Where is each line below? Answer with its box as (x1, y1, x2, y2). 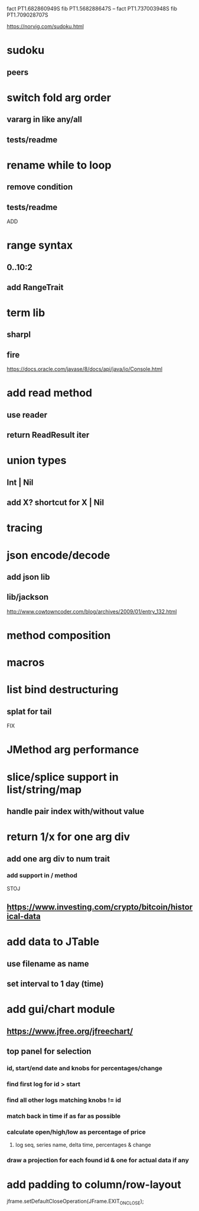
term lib (6, 306, 45, 320)
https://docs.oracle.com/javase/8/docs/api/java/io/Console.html (6, 365, 163, 373)
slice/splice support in (6, 770, 119, 784)
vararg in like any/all (6, 115, 82, 125)
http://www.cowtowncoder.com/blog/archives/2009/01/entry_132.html (6, 608, 177, 615)
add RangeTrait (6, 282, 64, 293)
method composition (6, 629, 111, 642)
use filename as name (6, 958, 89, 969)
